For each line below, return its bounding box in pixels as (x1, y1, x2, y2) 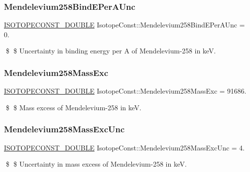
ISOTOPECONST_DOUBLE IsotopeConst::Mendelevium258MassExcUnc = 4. (4, 142, 245, 152)
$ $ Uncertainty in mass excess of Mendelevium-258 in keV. (5, 159, 187, 169)
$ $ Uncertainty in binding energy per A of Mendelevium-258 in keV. (5, 46, 216, 56)
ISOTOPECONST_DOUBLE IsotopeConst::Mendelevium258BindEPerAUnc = (4, 20, 245, 30)
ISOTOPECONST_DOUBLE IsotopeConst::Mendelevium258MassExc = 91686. (4, 86, 247, 96)
